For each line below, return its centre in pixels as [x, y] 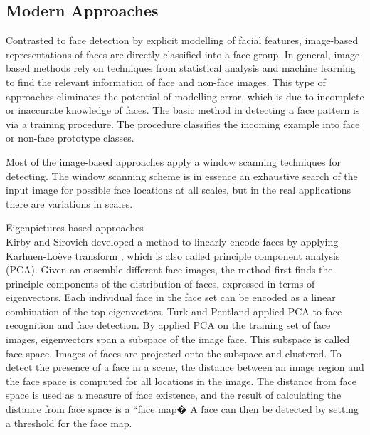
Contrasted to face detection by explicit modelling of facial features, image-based [182, 40]
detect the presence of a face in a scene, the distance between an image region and [185, 367]
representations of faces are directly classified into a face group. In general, [168, 54]
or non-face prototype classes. [70, 138]
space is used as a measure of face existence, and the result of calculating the [174, 395]
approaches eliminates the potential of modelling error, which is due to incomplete [185, 96]
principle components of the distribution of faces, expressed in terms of [160, 283]
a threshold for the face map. [69, 423]
